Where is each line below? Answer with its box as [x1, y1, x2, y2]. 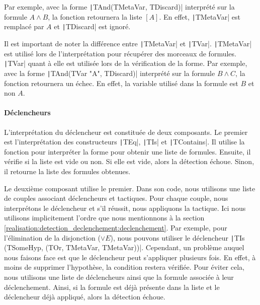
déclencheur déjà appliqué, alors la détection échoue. [4, 291, 165, 302]
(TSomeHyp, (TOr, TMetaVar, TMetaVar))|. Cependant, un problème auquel [4, 242, 244, 253]
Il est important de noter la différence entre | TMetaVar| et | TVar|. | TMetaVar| [4, 38, 252, 48]
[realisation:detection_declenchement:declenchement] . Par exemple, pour [4, 222, 227, 233]
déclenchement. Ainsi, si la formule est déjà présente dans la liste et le [4, 281, 220, 292]
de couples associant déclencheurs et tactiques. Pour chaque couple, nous [4, 193, 228, 203]
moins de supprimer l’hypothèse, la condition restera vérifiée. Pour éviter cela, [4, 262, 244, 272]
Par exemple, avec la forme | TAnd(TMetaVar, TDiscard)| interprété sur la [4, 2, 235, 12]
